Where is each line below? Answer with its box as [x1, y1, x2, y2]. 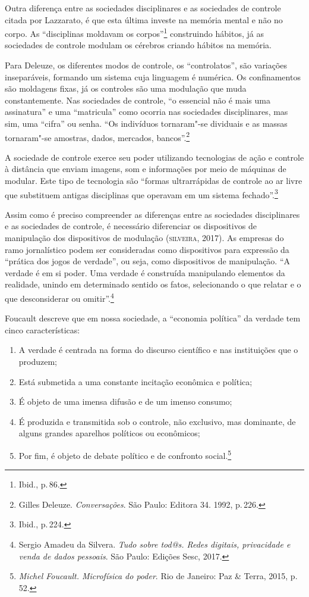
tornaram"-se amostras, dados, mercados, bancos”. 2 [5, 129, 190, 143]
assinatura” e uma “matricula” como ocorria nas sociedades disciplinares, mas [5, 105, 288, 118]
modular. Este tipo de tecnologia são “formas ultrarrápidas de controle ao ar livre [5, 174, 302, 187]
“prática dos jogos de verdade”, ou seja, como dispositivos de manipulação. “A [5, 255, 291, 267]
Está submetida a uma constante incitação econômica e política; [18, 375, 253, 387]
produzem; [18, 355, 58, 368]
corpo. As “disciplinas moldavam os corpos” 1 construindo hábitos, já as [5, 26, 264, 39]
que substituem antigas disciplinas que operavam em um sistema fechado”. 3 [5, 186, 278, 201]
